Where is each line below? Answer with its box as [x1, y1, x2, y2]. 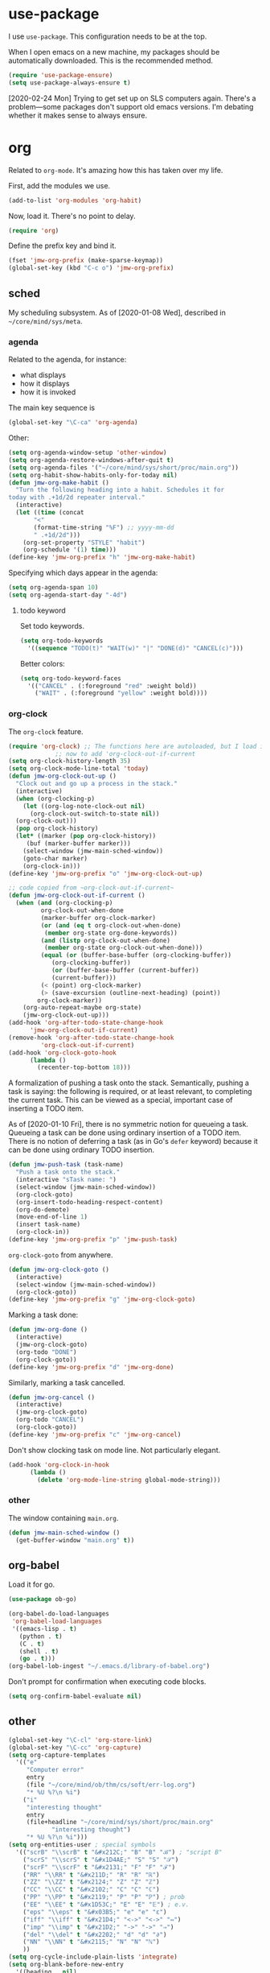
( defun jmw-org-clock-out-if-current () [8, 891, 146, 900]
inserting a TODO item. [8, 1104, 84, 1113]
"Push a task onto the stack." [15, 1168, 121, 1176]
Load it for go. [8, 1579, 55, 1590]
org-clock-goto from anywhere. [8, 1249, 113, 1260]
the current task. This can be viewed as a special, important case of [8, 1096, 233, 1105]
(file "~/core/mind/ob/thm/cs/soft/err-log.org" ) [26, 1781, 196, 1789]
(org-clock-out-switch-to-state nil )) [29, 810, 160, 818]
